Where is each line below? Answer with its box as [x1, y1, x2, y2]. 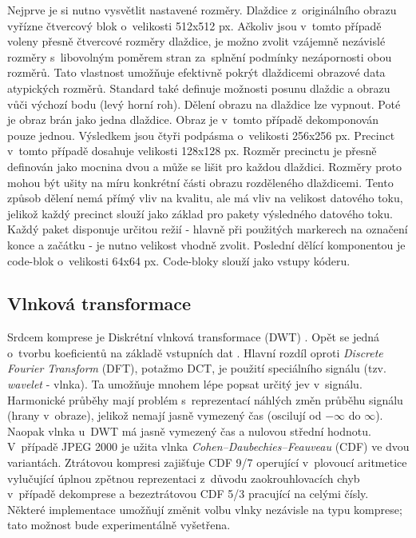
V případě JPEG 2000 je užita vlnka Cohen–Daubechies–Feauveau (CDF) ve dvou [7, 438, 410, 455]
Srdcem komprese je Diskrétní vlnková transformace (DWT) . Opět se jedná [7, 329, 379, 345]
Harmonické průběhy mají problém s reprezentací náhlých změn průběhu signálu [7, 391, 403, 408]
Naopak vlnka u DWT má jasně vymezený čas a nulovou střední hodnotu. [7, 422, 371, 439]
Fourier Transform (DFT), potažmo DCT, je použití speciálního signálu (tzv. [7, 360, 386, 377]
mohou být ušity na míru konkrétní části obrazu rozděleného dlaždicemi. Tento [7, 173, 394, 190]
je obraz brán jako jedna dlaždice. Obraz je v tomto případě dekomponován [7, 111, 378, 128]
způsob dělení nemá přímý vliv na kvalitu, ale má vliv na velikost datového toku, [7, 189, 403, 206]
